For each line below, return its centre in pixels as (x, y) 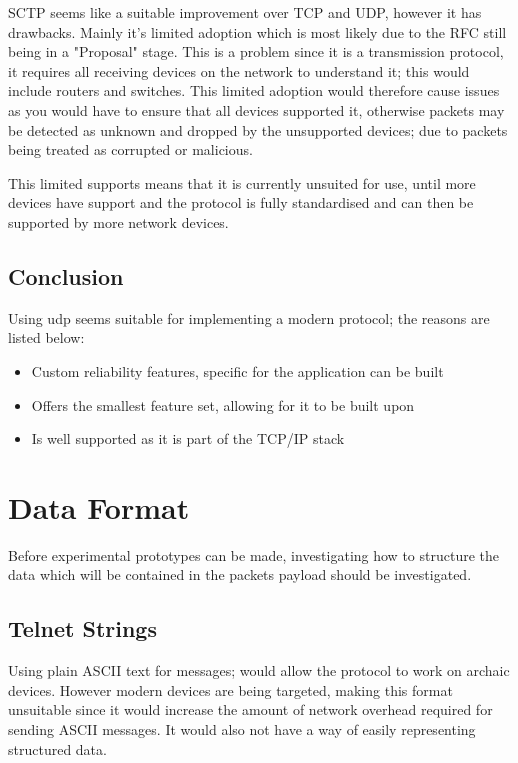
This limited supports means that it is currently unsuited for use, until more (242, 182)
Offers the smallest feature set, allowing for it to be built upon (223, 404)
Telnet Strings (82, 628)
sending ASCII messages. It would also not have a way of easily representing (242, 729)
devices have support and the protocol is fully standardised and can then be (241, 202)
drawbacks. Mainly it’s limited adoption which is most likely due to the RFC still (257, 31)
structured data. (57, 748)
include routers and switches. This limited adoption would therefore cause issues (254, 90)
